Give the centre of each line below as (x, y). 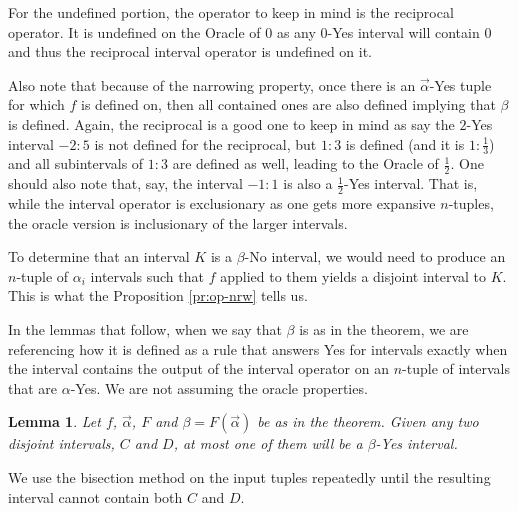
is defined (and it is (405, 143)
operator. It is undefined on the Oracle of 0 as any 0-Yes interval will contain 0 (250, 31)
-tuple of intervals (456, 368)
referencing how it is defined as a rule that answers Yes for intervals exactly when (258, 348)
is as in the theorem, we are (384, 329)
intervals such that (147, 275)
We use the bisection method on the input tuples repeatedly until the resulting (249, 476)
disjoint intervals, (61, 443)
